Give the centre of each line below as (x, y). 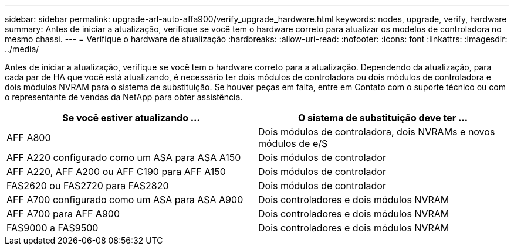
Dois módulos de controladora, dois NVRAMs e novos (377, 132)
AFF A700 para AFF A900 (63, 214)
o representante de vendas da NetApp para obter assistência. (124, 97)
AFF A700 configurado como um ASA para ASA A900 (125, 200)
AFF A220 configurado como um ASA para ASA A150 (124, 157)
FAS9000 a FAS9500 (53, 228)
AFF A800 (29, 138)
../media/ (22, 49)
